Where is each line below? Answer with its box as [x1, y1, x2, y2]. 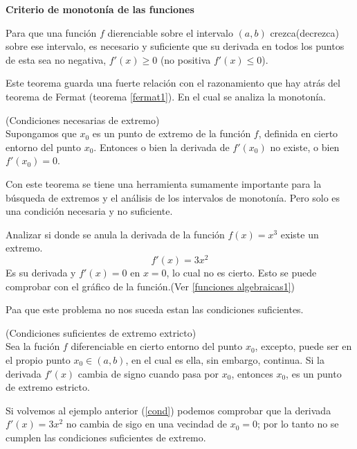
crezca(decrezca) [270, 25, 339, 39]
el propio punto [6, 352, 71, 367]
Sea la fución [6, 339, 60, 353]
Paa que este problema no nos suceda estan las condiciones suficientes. [6, 302, 304, 317]
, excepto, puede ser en [255, 339, 352, 353]
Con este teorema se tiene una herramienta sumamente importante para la [6, 176, 322, 191]
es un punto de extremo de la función [92, 126, 251, 141]
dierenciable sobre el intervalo [107, 25, 233, 39]
